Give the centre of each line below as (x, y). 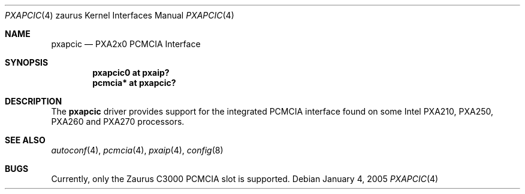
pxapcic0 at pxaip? (131, 73)
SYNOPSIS (27, 62)
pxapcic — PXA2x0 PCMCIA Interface (126, 44)
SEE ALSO (25, 140)
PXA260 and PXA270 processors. (118, 121)
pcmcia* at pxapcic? (134, 83)
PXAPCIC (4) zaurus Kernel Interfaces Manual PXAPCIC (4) (120, 15)
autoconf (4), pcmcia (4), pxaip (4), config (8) (137, 150)
